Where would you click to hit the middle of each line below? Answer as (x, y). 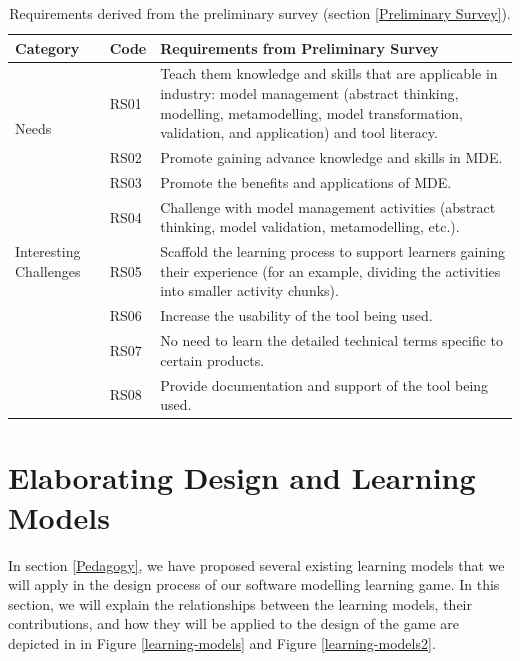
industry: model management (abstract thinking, (309, 93)
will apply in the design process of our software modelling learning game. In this (254, 584)
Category (47, 47)
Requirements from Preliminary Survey (299, 47)
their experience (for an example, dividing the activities (330, 270)
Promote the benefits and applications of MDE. (306, 181)
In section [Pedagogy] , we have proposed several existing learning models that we (256, 564)
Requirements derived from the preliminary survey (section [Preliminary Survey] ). (260, 13)
